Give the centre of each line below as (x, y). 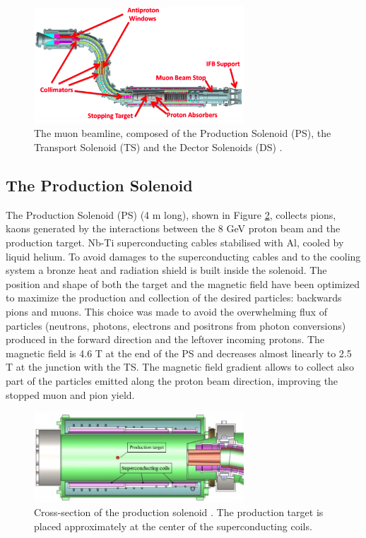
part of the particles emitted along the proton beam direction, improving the (172, 380)
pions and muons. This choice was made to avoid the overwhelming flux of (166, 311)
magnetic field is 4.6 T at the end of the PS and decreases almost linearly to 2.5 (179, 353)
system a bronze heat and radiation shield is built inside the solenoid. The (166, 270)
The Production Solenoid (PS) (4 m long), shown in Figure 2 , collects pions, (171, 214)
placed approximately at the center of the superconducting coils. (173, 526)
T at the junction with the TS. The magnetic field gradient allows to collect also (180, 367)
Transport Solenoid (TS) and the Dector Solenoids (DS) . (158, 147)
